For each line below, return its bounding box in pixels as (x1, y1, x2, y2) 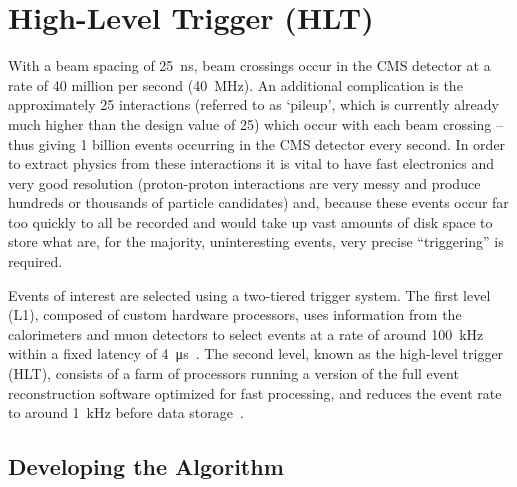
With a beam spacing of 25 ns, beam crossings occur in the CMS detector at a (8, 55, 491, 76)
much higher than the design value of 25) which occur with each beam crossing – (8, 113, 503, 134)
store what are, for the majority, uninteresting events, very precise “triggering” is (8, 231, 504, 252)
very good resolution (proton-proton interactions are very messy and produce (8, 172, 481, 193)
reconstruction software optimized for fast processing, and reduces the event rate (8, 382, 502, 403)
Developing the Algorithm (8, 451, 284, 482)
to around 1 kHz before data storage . (8, 402, 244, 423)
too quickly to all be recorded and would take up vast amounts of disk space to (8, 211, 493, 232)
